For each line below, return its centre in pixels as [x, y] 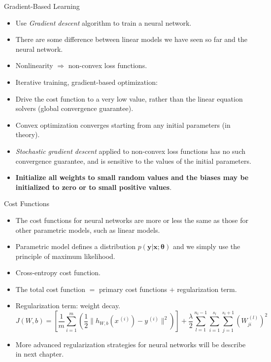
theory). [28, 134]
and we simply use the [206, 246]
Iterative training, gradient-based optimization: [86, 82]
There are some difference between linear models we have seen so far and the [131, 39]
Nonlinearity [34, 65]
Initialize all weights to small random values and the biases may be [132, 177]
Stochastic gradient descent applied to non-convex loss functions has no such [131, 151]
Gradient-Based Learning [42, 6]
